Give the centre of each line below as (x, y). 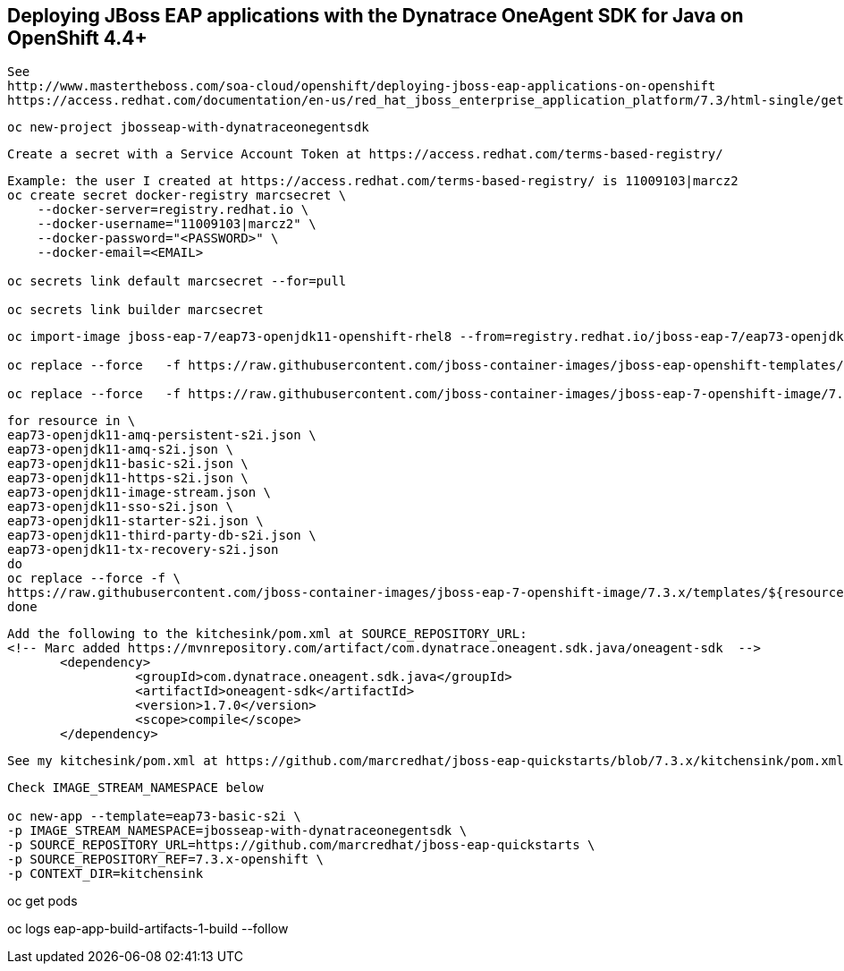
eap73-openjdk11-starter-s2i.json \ (135, 521)
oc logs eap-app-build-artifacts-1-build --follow (148, 929)
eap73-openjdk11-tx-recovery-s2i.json (143, 550)
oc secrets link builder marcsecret (135, 310)
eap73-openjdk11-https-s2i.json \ (128, 478)
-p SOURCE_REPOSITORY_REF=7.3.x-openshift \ (166, 860)
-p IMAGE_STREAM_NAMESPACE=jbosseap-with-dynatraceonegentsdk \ (237, 831)
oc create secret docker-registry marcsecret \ (177, 196)
